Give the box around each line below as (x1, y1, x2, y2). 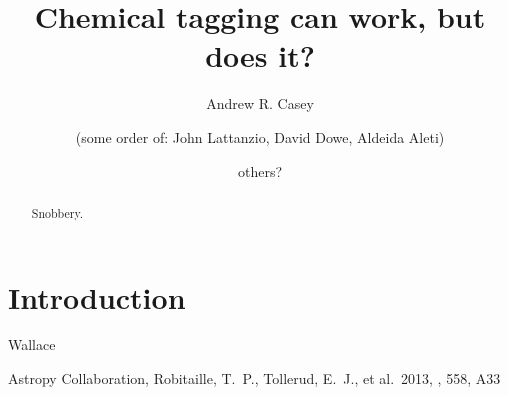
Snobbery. (31, 204, 84, 221)
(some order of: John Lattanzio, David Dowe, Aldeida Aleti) (75, 126, 445, 147)
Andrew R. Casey (206, 93, 314, 114)
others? (237, 160, 283, 181)
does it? (205, 35, 315, 76)
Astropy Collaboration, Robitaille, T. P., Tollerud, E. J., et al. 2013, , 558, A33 (8, 368, 501, 389)
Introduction (8, 276, 186, 317)
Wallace (8, 334, 56, 355)
